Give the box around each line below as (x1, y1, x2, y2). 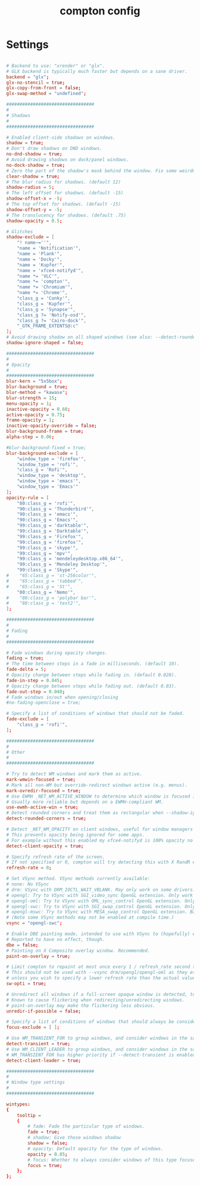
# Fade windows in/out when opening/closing (6, 694, 118, 700)
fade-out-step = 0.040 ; (6, 689, 65, 695)
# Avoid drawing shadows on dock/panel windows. (6, 157, 129, 163)
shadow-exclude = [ (6, 234, 55, 240)
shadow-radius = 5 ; (6, 184, 55, 191)
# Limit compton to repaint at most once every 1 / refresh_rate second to (6, 964, 198, 970)
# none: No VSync (6, 881, 49, 887)
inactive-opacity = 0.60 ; (6, 406, 70, 412)
